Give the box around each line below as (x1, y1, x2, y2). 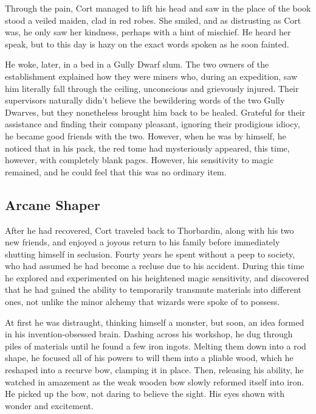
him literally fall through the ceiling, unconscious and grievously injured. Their (5, 82, 299, 94)
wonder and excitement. (5, 399, 94, 412)
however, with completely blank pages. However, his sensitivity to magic (5, 153, 274, 166)
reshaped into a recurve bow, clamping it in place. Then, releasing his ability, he (5, 363, 304, 376)
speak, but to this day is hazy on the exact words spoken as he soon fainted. (5, 37, 289, 50)
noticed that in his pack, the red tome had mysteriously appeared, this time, (5, 141, 290, 154)
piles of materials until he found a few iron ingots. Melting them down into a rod (5, 339, 306, 352)
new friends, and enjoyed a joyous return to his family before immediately (5, 236, 280, 248)
